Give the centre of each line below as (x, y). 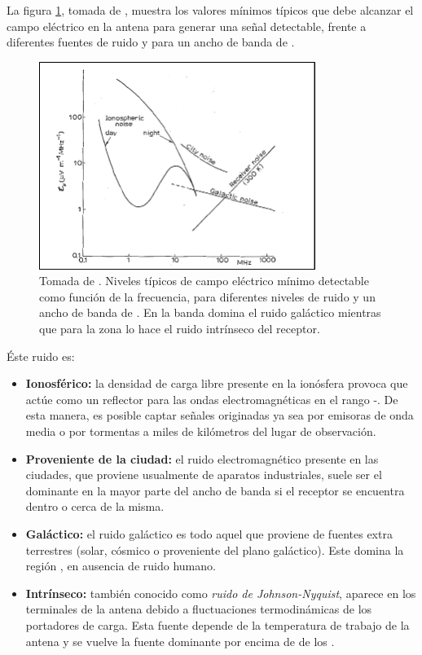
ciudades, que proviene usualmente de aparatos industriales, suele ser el (204, 475)
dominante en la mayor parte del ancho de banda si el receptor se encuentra (215, 490)
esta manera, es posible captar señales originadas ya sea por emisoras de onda (220, 415)
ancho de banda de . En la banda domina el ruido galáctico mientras (210, 312)
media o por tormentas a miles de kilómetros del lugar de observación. (201, 431)
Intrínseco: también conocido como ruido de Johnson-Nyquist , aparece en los (221, 593)
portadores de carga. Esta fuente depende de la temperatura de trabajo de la (218, 624)
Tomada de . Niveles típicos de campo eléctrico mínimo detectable (204, 281)
